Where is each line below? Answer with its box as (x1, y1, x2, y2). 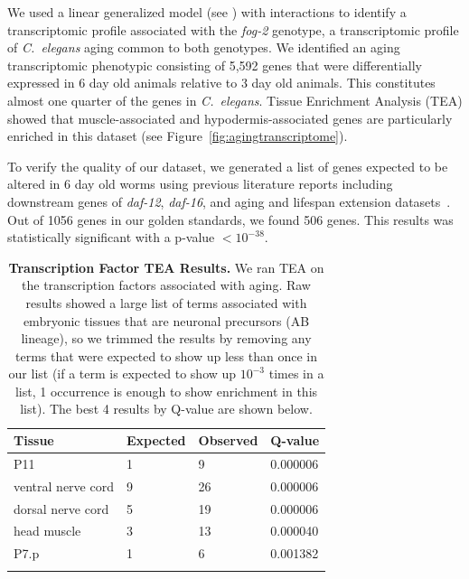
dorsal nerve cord (14, 499, 109, 518)
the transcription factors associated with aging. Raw (22, 275, 311, 294)
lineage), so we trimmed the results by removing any (21, 329, 312, 348)
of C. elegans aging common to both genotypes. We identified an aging (7, 38, 400, 57)
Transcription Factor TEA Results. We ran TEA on (8, 257, 324, 276)
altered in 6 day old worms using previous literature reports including (7, 174, 393, 193)
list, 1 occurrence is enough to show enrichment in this (14, 381, 318, 400)
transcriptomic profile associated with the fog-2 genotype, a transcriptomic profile (7, 20, 459, 39)
